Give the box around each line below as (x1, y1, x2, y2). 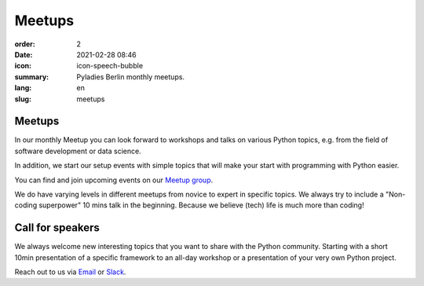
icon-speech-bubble (76, 61, 144, 71)
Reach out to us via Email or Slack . (14, 267, 126, 277)
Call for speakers (14, 221, 100, 235)
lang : (14, 83, 32, 93)
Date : (14, 49, 33, 59)
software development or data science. (14, 146, 141, 156)
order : (14, 39, 35, 49)
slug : (14, 94, 31, 104)
